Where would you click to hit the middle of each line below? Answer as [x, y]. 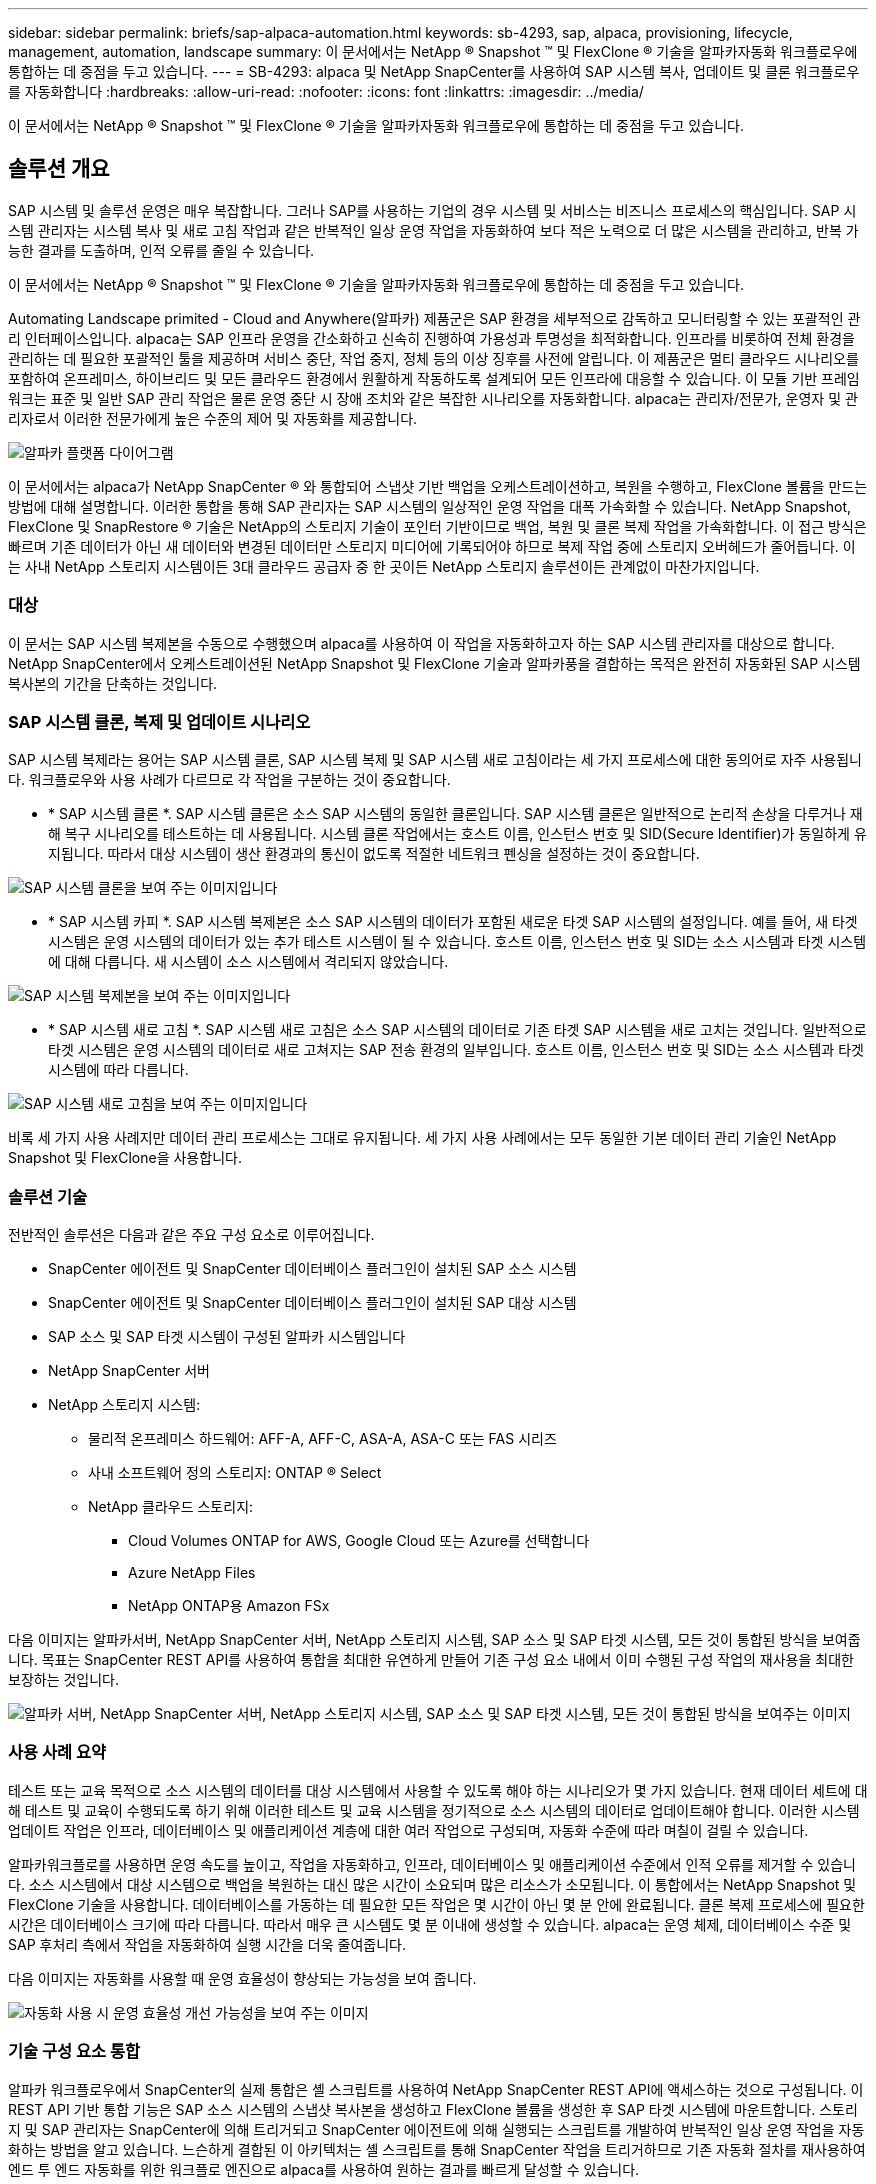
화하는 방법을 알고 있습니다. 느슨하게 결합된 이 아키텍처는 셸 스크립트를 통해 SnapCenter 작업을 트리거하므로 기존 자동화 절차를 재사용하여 [437, 2149]
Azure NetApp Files [192, 1573]
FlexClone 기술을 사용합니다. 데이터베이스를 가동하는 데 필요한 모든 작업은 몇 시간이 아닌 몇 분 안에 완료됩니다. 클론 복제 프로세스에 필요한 [436, 1904]
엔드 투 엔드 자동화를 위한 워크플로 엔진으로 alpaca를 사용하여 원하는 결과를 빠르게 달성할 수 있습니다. [324, 2169]
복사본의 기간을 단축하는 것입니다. [113, 683]
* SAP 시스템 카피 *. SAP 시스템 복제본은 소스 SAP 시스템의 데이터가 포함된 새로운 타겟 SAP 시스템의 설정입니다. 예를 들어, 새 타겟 [453, 922]
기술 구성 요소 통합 [74, 2051]
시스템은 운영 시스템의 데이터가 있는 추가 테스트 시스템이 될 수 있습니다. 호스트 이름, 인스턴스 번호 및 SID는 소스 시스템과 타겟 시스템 [457, 942]
